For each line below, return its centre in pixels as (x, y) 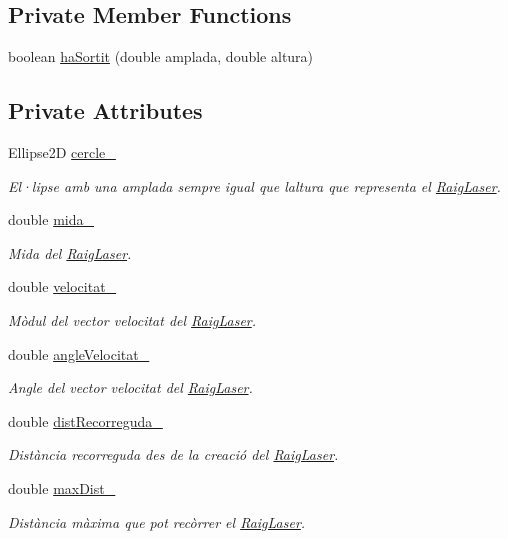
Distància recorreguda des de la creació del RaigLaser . (173, 454)
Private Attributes (105, 110)
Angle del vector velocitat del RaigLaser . (130, 387)
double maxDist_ (62, 487)
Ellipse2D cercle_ (62, 152)
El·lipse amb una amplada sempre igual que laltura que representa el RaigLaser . (254, 185)
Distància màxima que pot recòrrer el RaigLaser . (157, 521)
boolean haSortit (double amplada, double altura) (161, 56)
